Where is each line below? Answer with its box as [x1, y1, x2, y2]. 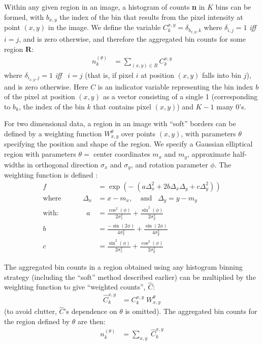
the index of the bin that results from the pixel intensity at [59, 11, 243, 22]
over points [121, 128, 156, 139]
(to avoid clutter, [4, 306, 57, 317]
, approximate [187, 149, 231, 159]
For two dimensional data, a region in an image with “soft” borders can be [4, 118, 236, 129]
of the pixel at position [4, 91, 75, 102]
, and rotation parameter [130, 159, 208, 169]
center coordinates [93, 149, 150, 159]
